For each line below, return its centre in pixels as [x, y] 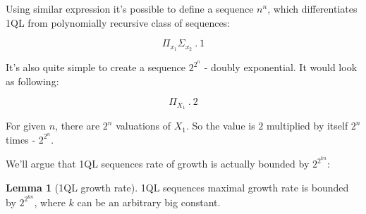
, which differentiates [312, 8]
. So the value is [220, 126]
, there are [78, 126]
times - [21, 139]
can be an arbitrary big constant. [149, 202]
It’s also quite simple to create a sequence [96, 67]
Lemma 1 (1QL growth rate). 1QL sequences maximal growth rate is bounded [177, 188]
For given [26, 126]
